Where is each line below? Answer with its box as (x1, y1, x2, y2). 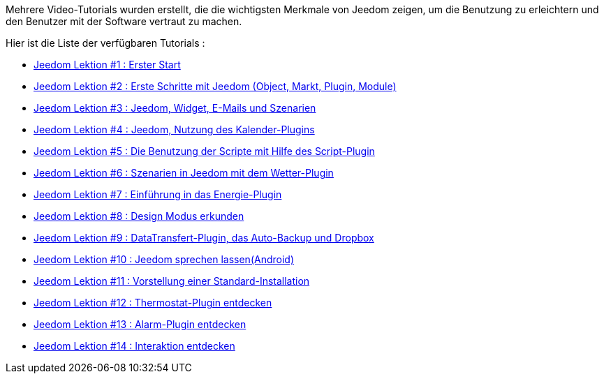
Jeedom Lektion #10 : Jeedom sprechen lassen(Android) (34, 253, 294, 265)
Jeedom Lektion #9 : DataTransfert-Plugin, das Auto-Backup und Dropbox (34, 232, 374, 244)
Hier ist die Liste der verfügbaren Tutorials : (6, 37, 205, 49)
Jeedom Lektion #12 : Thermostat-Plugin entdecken (34, 297, 272, 309)
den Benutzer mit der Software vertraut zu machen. (6, 15, 242, 27)
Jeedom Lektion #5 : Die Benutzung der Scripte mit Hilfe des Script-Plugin (34, 145, 375, 157)
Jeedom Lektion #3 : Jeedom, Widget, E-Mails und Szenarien (34, 102, 316, 114)
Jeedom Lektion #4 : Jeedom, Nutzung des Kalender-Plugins (34, 124, 315, 135)
